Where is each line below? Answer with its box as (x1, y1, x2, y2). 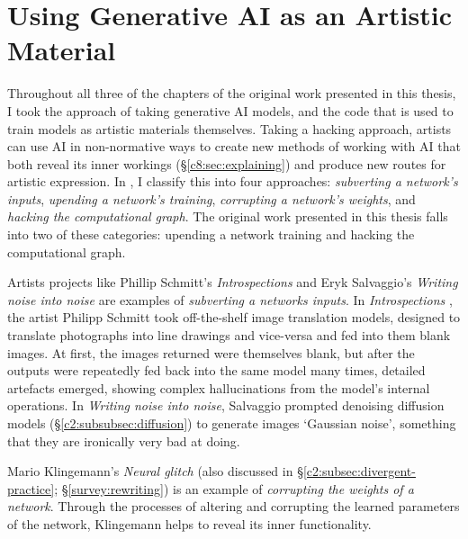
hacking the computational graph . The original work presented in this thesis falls (7, 207, 448, 226)
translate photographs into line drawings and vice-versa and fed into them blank (7, 326, 451, 345)
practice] (7, 479, 55, 498)
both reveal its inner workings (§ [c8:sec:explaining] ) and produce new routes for (7, 154, 446, 173)
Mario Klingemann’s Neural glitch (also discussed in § (7, 462, 303, 481)
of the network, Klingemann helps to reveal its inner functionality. (7, 514, 372, 533)
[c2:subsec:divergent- (302, 462, 416, 481)
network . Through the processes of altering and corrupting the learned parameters (7, 497, 460, 516)
